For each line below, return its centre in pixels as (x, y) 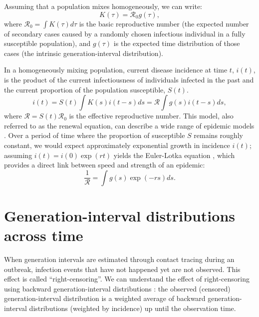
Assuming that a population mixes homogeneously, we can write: (103, 6)
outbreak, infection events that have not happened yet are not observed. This (122, 269)
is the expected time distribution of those (177, 43)
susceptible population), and (47, 43)
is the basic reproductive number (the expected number (164, 23)
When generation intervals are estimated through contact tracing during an (119, 259)
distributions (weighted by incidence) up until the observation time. (132, 308)
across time (44, 235)
